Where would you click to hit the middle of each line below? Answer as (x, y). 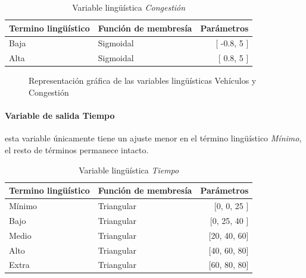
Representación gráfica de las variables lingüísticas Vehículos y (143, 80)
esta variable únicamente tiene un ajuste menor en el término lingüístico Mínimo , (153, 138)
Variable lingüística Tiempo (129, 170)
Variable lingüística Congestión (129, 7)
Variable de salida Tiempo (60, 116)
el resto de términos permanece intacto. (77, 149)
